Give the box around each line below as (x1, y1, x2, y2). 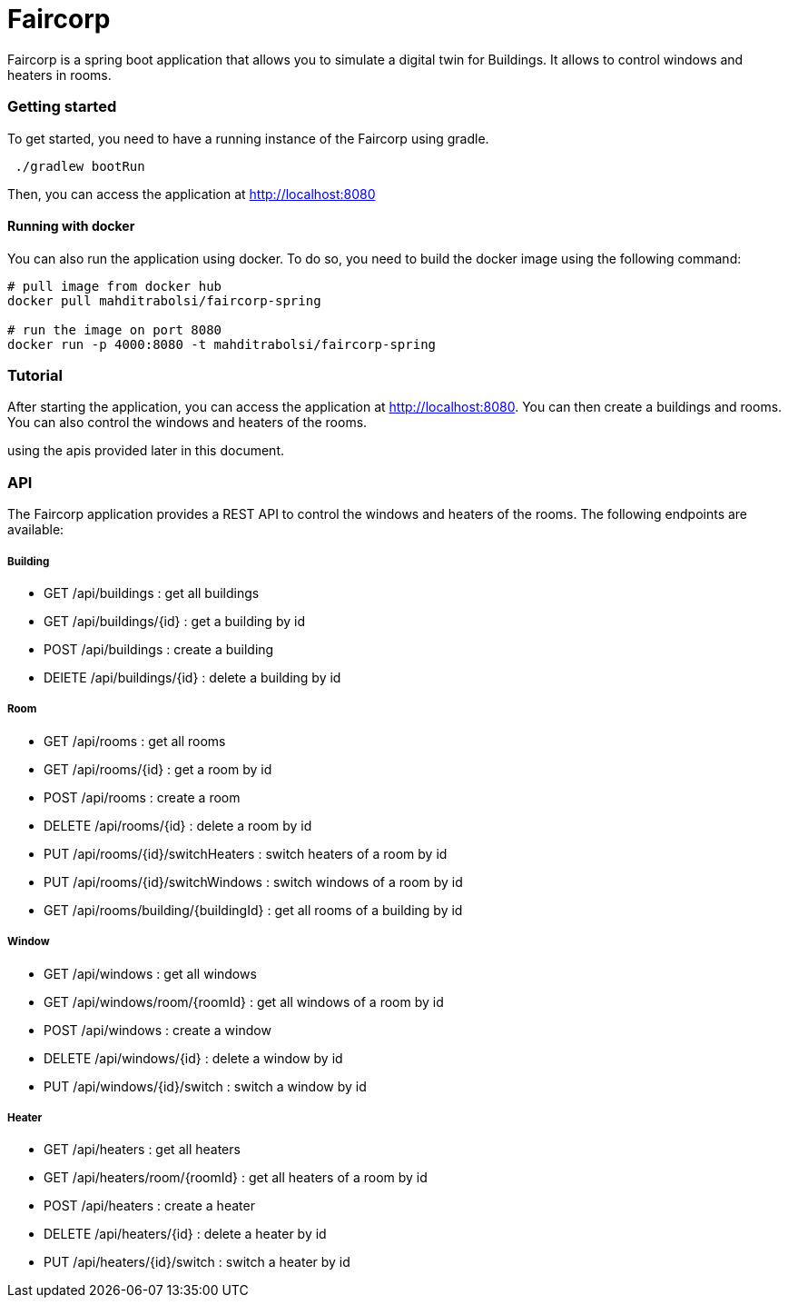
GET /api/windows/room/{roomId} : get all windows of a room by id (44, 993, 444, 1010)
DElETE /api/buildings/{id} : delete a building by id (44, 670, 341, 685)
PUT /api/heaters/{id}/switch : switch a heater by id (44, 1254, 350, 1270)
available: (7, 522, 64, 538)
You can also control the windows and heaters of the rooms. (7, 414, 368, 431)
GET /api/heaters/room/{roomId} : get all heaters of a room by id (44, 1170, 428, 1186)
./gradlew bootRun (15, 158, 145, 174)
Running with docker (7, 218, 135, 234)
